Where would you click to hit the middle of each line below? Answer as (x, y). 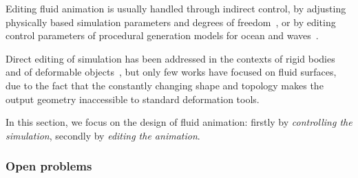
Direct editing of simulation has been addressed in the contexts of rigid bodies (170, 58)
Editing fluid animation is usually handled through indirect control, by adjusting (176, 8)
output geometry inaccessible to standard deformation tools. (133, 99)
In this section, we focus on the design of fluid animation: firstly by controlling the (179, 122)
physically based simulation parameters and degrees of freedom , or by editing (171, 22)
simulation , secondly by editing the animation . (103, 135)
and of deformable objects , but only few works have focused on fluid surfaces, (171, 72)
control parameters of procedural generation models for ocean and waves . (162, 35)
